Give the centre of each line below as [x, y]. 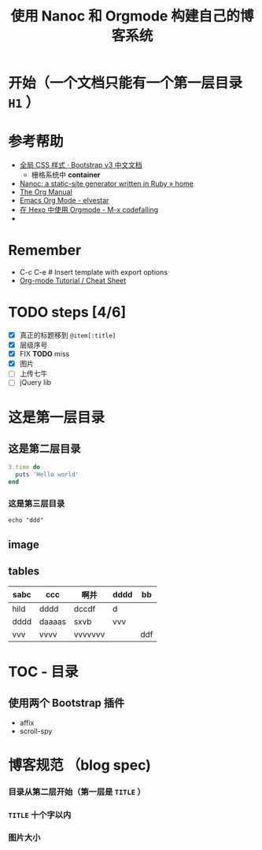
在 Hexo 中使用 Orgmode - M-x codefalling [89, 210]
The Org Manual [46, 192]
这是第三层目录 [37, 503]
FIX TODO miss [44, 354]
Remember [45, 251]
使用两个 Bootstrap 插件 [66, 703]
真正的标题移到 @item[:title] [68, 335]
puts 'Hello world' [47, 475]
